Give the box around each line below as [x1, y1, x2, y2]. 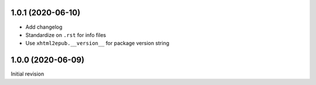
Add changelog [25, 23, 63, 30]
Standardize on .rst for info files [25, 31, 107, 38]
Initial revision [11, 70, 44, 77]
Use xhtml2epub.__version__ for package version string [25, 40, 170, 47]
